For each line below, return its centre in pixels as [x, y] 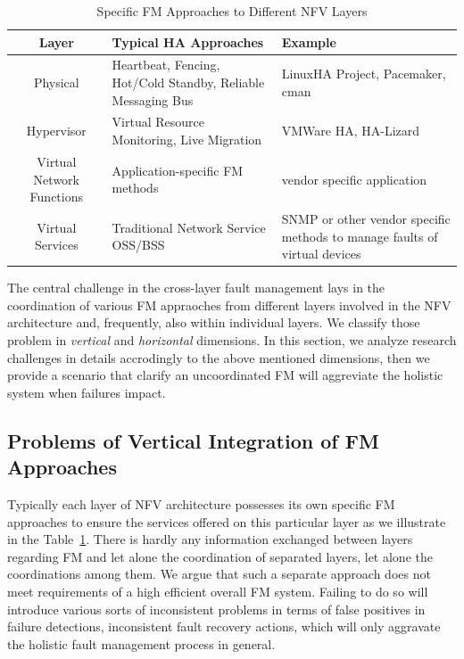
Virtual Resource [158, 122]
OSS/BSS [138, 245]
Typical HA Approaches [188, 41]
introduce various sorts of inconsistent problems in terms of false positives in [216, 609]
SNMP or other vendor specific [366, 218]
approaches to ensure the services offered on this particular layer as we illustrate [227, 521]
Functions [56, 197]
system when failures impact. [87, 392]
